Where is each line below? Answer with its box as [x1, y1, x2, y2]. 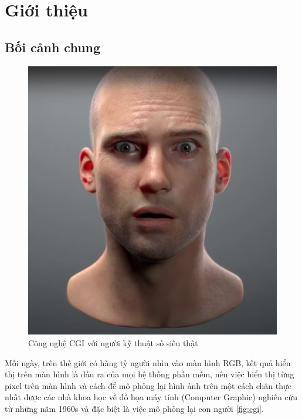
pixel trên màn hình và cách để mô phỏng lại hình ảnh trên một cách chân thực [5, 379, 291, 391]
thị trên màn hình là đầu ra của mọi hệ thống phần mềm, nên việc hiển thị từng [5, 368, 294, 380]
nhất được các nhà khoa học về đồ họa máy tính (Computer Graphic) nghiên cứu [5, 391, 298, 403]
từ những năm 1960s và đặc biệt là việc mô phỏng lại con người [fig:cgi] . [5, 402, 264, 414]
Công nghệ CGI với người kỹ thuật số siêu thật [28, 336, 198, 349]
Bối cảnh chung [5, 38, 101, 56]
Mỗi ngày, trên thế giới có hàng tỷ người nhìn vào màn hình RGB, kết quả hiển [5, 356, 291, 369]
